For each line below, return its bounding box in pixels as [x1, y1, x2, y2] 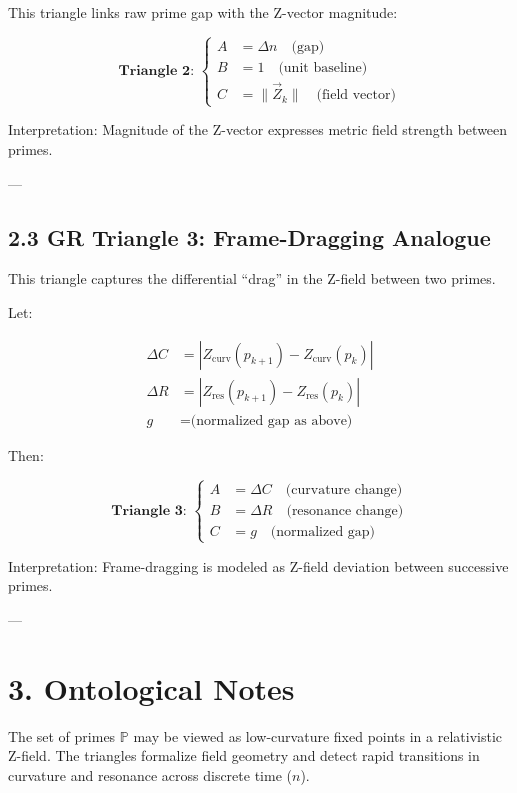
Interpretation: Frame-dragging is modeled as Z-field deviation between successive [8, 555, 509, 576]
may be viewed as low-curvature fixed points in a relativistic [133, 725, 503, 746]
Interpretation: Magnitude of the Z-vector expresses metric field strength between [8, 119, 508, 140]
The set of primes [8, 725, 116, 746]
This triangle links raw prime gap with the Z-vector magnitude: [8, 2, 398, 22]
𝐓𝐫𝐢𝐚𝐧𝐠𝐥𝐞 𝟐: [118, 64, 195, 78]
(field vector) [316, 88, 396, 103]
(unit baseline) [278, 60, 368, 75]
